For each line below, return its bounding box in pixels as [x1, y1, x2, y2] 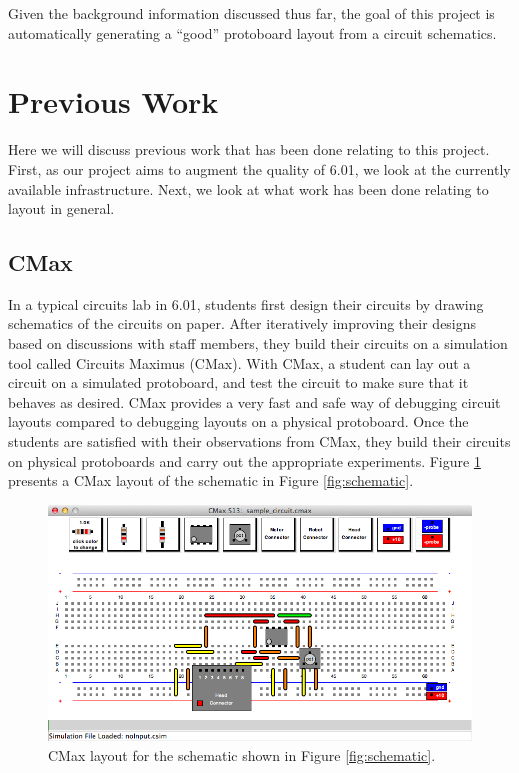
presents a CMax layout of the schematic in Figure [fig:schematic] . [8, 470, 414, 491]
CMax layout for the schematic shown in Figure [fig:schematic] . [48, 744, 436, 765]
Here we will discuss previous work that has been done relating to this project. [8, 139, 490, 160]
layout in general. [8, 198, 115, 219]
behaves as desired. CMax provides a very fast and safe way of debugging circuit [8, 391, 501, 412]
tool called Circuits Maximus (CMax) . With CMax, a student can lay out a [8, 352, 471, 373]
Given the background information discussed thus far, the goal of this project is [8, 3, 495, 23]
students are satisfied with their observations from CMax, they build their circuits [8, 431, 511, 452]
